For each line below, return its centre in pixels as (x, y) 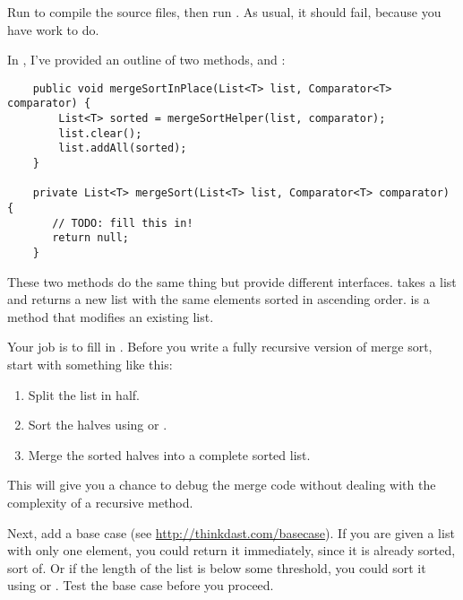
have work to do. (53, 29)
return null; (91, 238)
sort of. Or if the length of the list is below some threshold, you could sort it (217, 567)
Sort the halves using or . (98, 425)
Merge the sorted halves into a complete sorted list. (169, 454)
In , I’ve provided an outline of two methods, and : (146, 60)
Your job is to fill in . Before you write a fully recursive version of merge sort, (220, 347)
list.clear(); (100, 133)
